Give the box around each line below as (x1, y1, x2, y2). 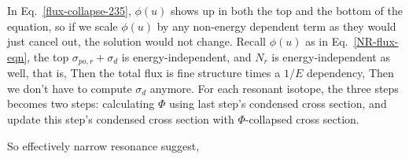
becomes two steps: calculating (7, 95, 155, 112)
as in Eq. (305, 33, 348, 50)
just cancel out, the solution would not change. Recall (7, 33, 266, 50)
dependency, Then (306, 65, 394, 81)
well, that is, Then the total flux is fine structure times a (7, 65, 281, 81)
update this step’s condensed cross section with (7, 111, 234, 128)
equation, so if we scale (7, 17, 118, 34)
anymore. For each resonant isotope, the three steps (149, 79, 399, 96)
